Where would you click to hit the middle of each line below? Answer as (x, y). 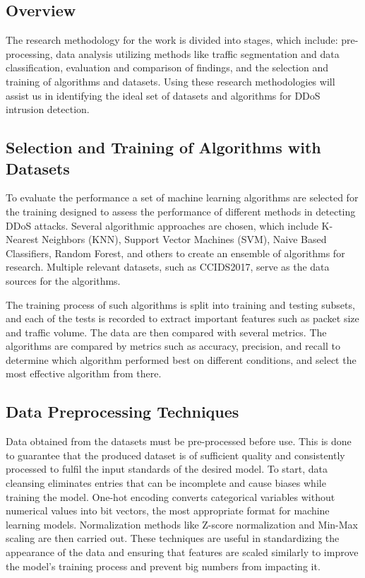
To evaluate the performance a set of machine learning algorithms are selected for (182, 197)
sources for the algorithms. (63, 280)
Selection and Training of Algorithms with (163, 147)
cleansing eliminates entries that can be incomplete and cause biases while (166, 483)
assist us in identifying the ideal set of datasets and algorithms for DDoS (163, 95)
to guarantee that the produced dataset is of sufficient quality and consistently (175, 455)
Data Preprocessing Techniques (122, 412)
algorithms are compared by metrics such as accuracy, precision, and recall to (173, 346)
